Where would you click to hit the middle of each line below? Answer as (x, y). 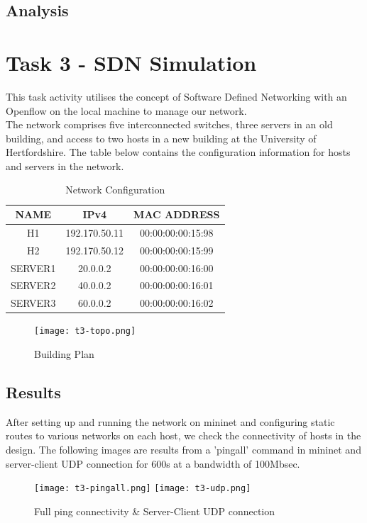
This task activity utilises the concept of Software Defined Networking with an (176, 96)
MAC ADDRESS (177, 214)
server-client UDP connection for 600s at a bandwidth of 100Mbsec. (153, 463)
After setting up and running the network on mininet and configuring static (170, 421)
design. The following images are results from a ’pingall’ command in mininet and (183, 450)
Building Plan (64, 354)
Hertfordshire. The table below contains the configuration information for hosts (178, 152)
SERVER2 (33, 285)
